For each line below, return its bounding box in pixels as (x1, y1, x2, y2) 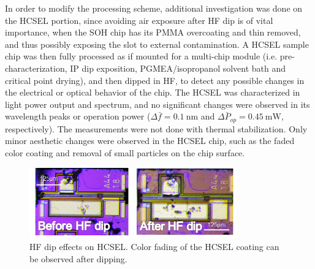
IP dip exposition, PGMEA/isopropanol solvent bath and (70, 61, 286, 74)
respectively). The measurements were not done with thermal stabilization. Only (5, 122, 308, 135)
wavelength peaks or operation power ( (5, 110, 151, 123)
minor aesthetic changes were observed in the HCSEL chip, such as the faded (5, 134, 295, 147)
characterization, (5, 61, 67, 74)
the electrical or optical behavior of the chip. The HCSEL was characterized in (5, 86, 300, 99)
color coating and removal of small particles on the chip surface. (5, 146, 245, 159)
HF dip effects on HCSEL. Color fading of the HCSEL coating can (29, 240, 279, 253)
